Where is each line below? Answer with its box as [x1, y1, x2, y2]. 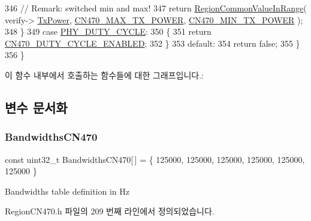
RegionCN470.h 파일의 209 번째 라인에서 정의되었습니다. [5, 205, 215, 217]
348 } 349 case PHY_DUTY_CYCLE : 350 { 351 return [5, 25, 212, 38]
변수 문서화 [5, 98, 68, 116]
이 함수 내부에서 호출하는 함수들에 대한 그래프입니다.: [5, 68, 204, 81]
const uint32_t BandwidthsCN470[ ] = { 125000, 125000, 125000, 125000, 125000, [5, 153, 305, 165]
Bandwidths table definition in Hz [5, 184, 129, 197]
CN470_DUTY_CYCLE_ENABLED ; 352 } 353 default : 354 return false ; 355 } [5, 37, 300, 49]
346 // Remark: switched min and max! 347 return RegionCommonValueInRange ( [5, 2, 307, 14]
